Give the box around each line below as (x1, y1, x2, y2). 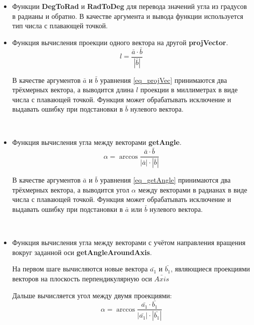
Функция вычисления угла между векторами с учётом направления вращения (12, 237, 246, 248)
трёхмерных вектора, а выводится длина (12, 84, 134, 95)
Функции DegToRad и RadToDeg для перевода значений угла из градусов (12, 1, 247, 11)
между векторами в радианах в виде (138, 184, 248, 195)
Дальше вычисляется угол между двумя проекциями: (12, 290, 172, 300)
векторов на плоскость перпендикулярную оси (12, 273, 152, 283)
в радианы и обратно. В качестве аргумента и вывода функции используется (12, 10, 244, 21)
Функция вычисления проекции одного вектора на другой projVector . (12, 37, 228, 47)
